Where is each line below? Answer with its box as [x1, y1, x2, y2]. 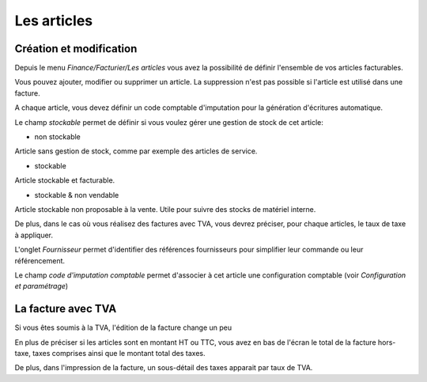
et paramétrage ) [14, 282, 69, 291]
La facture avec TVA [14, 302, 117, 316]
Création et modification [14, 42, 138, 55]
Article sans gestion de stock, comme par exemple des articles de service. [14, 146, 258, 156]
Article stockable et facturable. [14, 176, 115, 185]
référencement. [14, 255, 66, 265]
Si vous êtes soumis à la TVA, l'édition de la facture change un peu [14, 323, 232, 332]
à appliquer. [14, 230, 54, 240]
